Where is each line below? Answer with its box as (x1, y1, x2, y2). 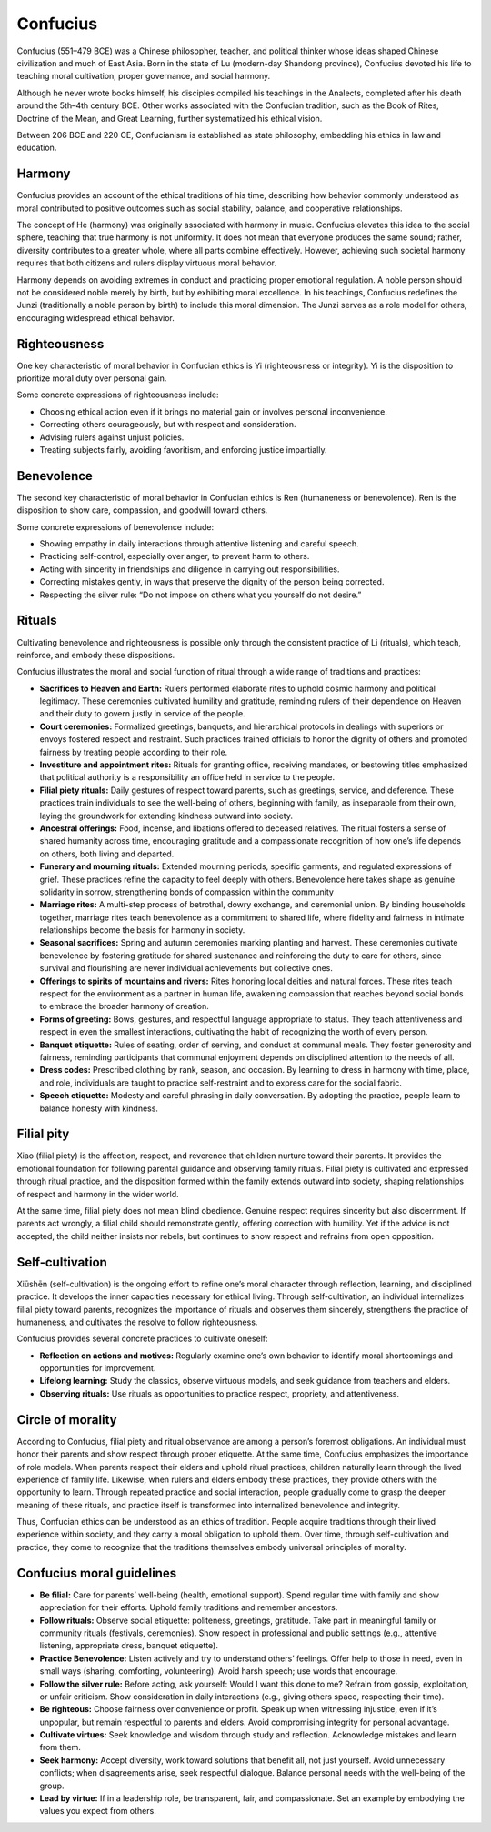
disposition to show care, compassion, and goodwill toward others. (16, 505, 268, 516)
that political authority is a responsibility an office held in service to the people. (39, 772, 336, 783)
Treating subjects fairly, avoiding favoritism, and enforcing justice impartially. (39, 444, 327, 455)
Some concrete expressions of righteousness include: (16, 389, 219, 400)
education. (16, 142, 57, 154)
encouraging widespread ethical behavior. (16, 312, 175, 323)
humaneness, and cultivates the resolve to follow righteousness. (16, 1316, 258, 1327)
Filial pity (16, 1126, 70, 1142)
